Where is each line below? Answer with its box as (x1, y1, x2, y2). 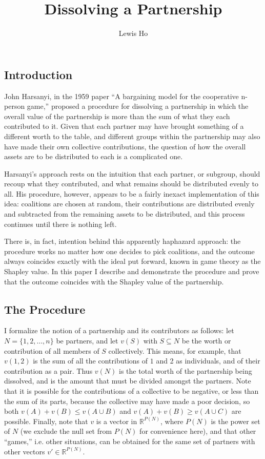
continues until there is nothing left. (4, 218, 117, 229)
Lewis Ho (118, 28, 148, 39)
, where (160, 415, 184, 426)
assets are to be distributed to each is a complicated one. (4, 151, 183, 162)
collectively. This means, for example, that (108, 345, 241, 356)
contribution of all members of (4, 345, 99, 356)
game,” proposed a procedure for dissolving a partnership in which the (27, 101, 249, 111)
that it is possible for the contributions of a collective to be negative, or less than (4, 385, 259, 396)
